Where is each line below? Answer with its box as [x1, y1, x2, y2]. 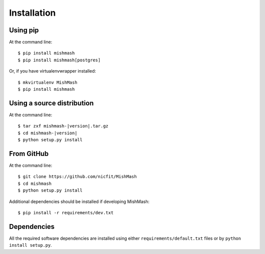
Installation [9, 7, 56, 18]
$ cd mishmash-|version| [18, 130, 78, 136]
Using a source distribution [9, 99, 94, 107]
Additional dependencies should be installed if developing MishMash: [9, 199, 150, 204]
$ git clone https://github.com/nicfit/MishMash [18, 174, 137, 179]
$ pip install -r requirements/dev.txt [18, 210, 114, 215]
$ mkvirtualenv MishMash [18, 79, 78, 85]
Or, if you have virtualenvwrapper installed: [9, 68, 96, 74]
